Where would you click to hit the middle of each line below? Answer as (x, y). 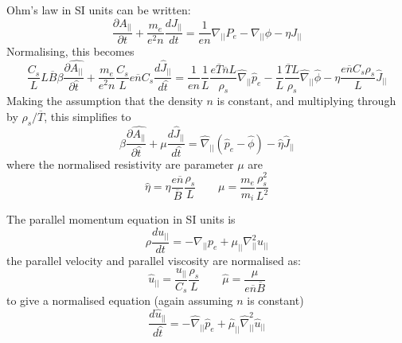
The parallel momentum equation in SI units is (121, 219)
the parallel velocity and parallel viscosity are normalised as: (154, 260)
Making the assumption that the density (105, 101)
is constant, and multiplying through (306, 101)
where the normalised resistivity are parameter (120, 164)
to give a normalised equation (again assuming (120, 300)
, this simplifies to (88, 116)
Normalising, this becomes (70, 51)
